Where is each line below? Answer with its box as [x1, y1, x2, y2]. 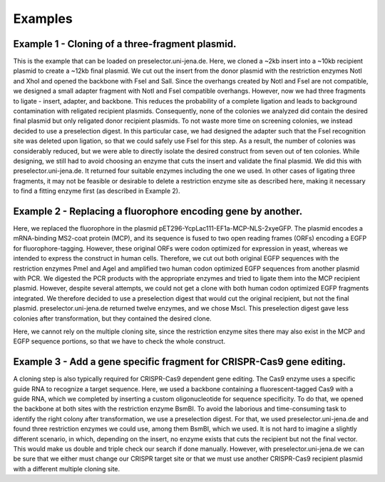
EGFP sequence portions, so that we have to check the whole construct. [13, 337, 226, 346]
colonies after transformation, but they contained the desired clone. [13, 314, 212, 323]
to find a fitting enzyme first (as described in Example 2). [13, 186, 180, 196]
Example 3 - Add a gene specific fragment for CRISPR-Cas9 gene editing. [13, 356, 346, 368]
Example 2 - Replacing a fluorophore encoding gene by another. [13, 205, 303, 217]
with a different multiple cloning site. [13, 464, 120, 473]
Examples [13, 11, 73, 26]
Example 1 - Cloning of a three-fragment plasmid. [13, 38, 237, 50]
